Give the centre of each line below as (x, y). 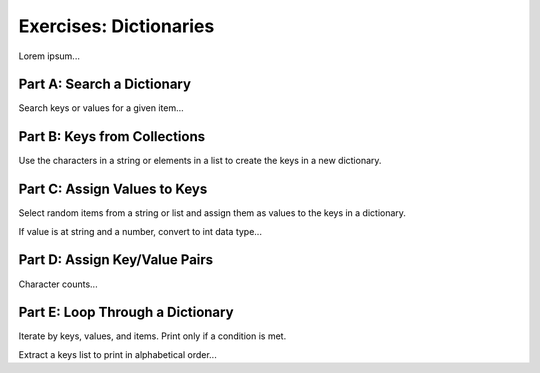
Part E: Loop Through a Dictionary (126, 312)
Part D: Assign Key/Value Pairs (116, 260)
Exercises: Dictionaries (116, 26)
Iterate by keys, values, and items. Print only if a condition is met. (152, 336)
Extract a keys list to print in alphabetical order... (117, 354)
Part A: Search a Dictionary (105, 84)
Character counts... (58, 284)
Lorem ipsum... (49, 56)
